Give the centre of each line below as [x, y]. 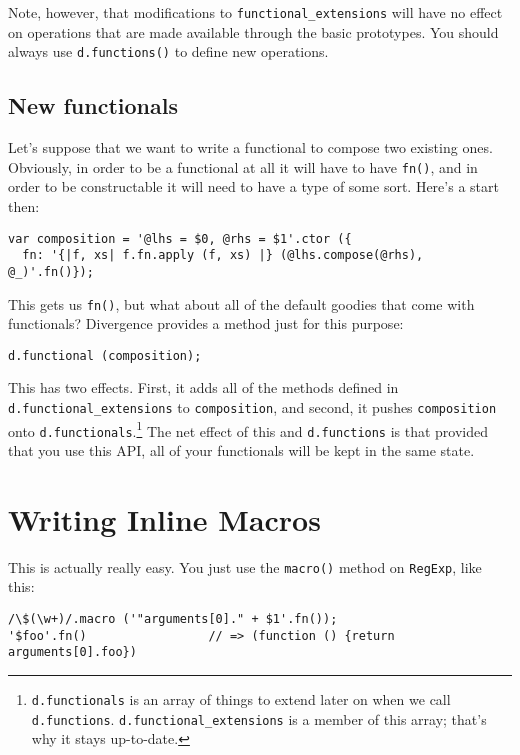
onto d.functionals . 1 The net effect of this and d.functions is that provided [248, 429]
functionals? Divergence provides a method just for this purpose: [206, 323]
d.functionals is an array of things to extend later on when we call [241, 698]
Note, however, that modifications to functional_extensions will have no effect [255, 12]
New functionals [93, 105]
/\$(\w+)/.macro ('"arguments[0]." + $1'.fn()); [173, 618]
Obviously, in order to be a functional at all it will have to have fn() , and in [243, 166]
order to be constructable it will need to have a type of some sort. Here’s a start [253, 186]
